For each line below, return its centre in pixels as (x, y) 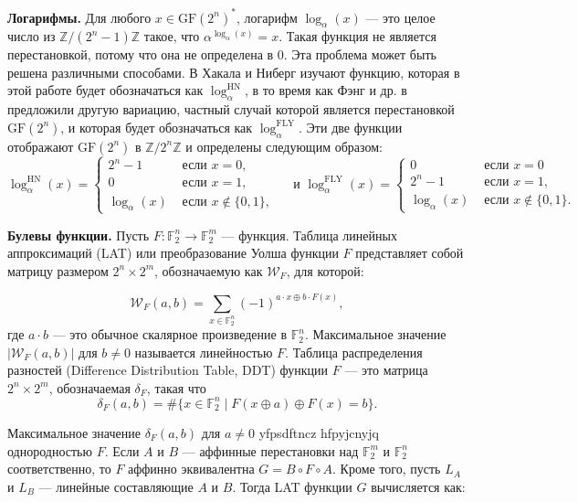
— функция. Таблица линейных (309, 235)
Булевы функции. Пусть (79, 235)
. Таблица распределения (354, 352)
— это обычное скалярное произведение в (170, 334)
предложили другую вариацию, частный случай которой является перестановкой (231, 109)
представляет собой (410, 253)
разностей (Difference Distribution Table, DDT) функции (168, 370)
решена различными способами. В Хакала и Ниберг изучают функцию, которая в (234, 72)
